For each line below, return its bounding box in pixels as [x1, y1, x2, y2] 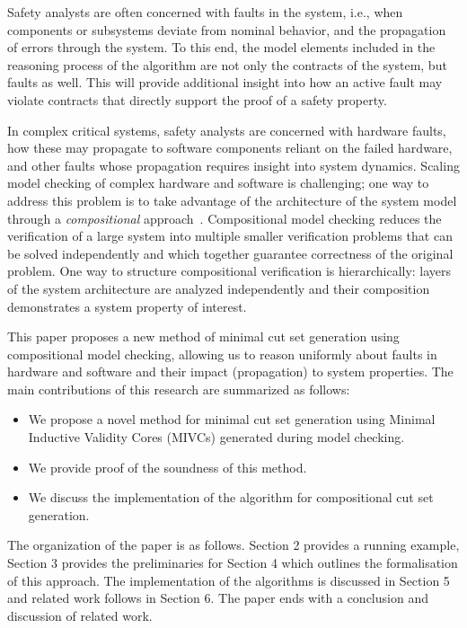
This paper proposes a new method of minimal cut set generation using [7, 327, 400, 346]
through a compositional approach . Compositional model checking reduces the [7, 208, 442, 227]
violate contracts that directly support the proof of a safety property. [7, 90, 387, 109]
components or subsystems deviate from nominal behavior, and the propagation [7, 20, 446, 39]
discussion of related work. [7, 606, 153, 624]
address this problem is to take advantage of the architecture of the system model [7, 190, 457, 209]
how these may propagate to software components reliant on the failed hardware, [7, 138, 453, 157]
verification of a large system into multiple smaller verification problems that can [7, 226, 453, 245]
